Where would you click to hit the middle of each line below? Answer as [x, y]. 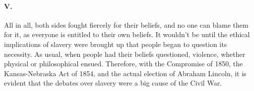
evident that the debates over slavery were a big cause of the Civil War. [113, 83]
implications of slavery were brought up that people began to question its [116, 44]
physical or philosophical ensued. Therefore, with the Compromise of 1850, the [124, 64]
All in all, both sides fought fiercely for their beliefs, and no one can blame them [126, 24]
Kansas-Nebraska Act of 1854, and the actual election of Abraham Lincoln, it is [125, 73]
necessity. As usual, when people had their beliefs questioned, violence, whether [125, 54]
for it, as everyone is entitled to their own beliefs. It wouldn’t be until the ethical [127, 34]
